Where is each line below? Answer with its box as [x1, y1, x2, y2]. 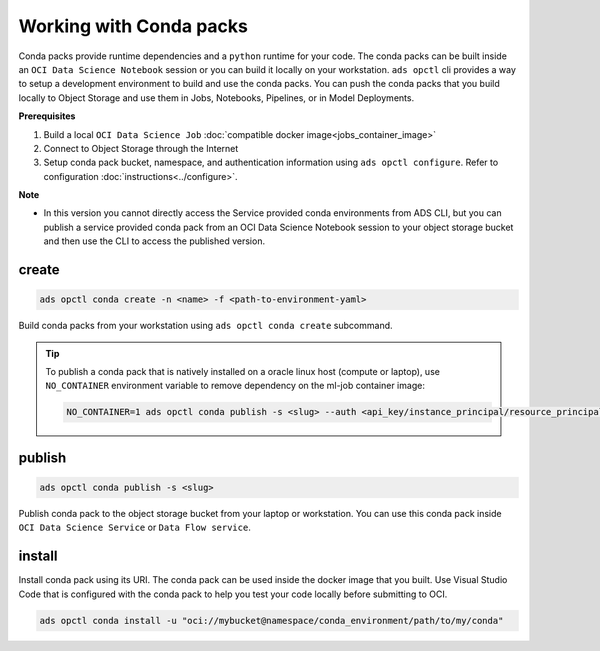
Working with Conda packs [18, 15, 249, 37]
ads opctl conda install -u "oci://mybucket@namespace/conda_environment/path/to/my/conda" [39, 615, 504, 626]
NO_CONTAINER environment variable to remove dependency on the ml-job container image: [45, 380, 425, 392]
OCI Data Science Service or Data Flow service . [18, 521, 252, 534]
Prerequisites [18, 110, 76, 122]
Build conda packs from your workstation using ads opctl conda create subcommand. [18, 320, 394, 332]
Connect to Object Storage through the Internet [43, 142, 239, 154]
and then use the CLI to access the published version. [43, 235, 265, 247]
